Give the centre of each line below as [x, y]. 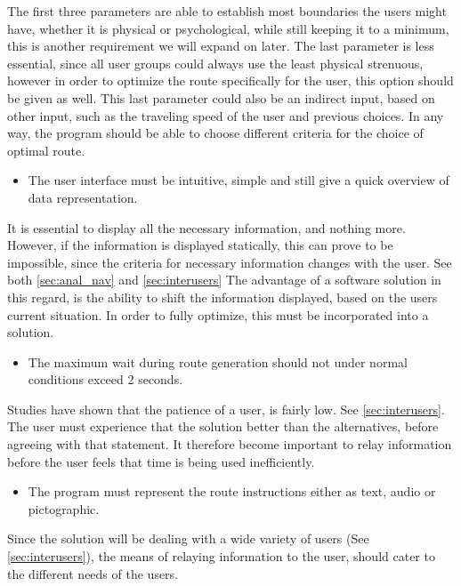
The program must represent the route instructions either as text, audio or [232, 491]
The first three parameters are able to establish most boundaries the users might [227, 11]
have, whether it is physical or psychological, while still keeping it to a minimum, [228, 28]
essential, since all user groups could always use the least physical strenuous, [215, 63]
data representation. [83, 197]
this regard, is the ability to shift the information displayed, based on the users [222, 297]
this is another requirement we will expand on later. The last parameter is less [221, 46]
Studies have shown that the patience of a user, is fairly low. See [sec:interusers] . [226, 409]
